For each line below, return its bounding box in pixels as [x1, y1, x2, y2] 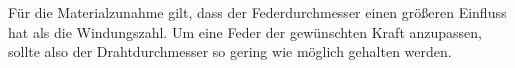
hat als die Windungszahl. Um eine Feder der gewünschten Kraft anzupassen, [8, 21, 482, 42]
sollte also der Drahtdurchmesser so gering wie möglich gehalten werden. [8, 41, 452, 62]
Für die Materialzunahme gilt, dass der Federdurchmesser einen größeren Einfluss [8, 2, 507, 22]
